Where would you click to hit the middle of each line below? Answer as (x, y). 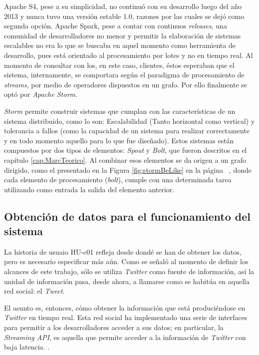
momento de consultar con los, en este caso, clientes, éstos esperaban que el (119, 65)
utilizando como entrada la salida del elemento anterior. (89, 189)
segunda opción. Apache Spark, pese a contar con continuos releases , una (116, 26)
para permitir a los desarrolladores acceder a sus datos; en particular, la (114, 327)
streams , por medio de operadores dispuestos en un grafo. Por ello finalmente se (126, 84)
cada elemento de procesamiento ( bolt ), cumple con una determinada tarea (118, 179)
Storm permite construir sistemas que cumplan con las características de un (120, 111)
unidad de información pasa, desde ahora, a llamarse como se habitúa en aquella (127, 281)
